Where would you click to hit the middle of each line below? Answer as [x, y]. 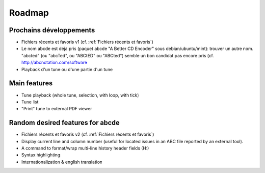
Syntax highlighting [41, 155]
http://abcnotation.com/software [54, 62]
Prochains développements [52, 30]
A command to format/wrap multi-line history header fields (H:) [85, 148]
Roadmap [29, 13]
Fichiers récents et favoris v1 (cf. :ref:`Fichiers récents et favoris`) [87, 42]
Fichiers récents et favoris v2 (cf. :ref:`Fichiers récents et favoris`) [88, 134]
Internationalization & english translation [62, 162]
